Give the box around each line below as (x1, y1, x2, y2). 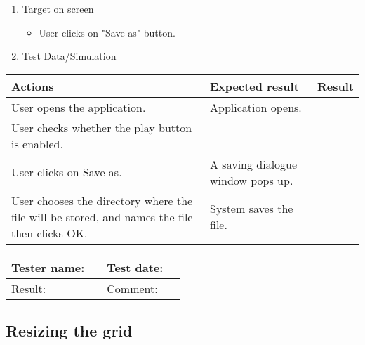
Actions (11, 77, 54, 94)
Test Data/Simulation (22, 48, 117, 63)
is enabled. (11, 135, 63, 152)
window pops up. (210, 171, 293, 188)
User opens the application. (11, 98, 146, 115)
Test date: (107, 259, 164, 275)
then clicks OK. (11, 224, 88, 241)
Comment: (107, 280, 158, 297)
